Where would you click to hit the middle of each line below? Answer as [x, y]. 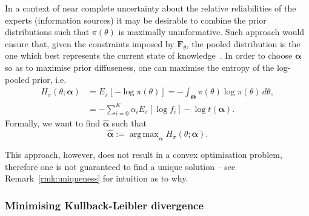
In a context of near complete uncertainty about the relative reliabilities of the [151, 8]
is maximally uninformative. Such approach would [211, 32]
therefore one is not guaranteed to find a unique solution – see [120, 166]
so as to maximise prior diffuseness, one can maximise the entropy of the [140, 67]
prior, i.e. [49, 79]
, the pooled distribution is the [243, 43]
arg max [144, 135]
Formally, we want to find [52, 123]
